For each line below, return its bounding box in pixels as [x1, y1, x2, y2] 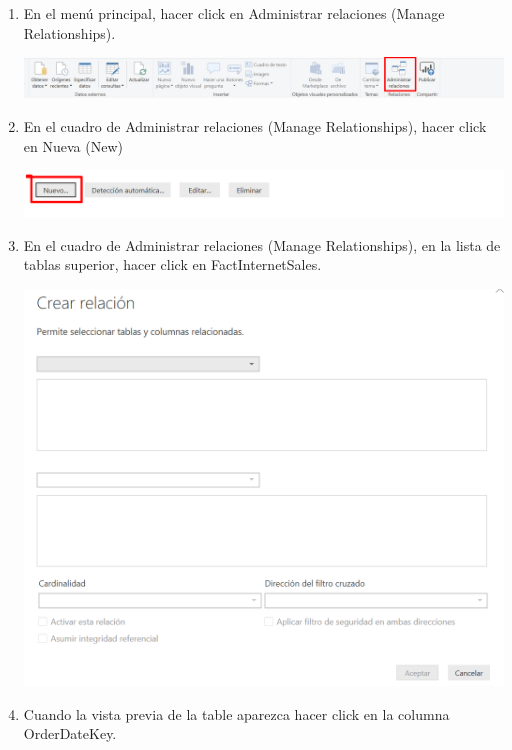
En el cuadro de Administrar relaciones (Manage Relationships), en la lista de [23, 234, 501, 255]
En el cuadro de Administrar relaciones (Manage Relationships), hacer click [23, 116, 487, 137]
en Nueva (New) [23, 135, 123, 156]
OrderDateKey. [23, 723, 117, 744]
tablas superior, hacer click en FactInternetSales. [23, 254, 322, 275]
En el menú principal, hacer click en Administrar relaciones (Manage [23, 3, 445, 23]
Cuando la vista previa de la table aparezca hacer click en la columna [23, 703, 450, 724]
